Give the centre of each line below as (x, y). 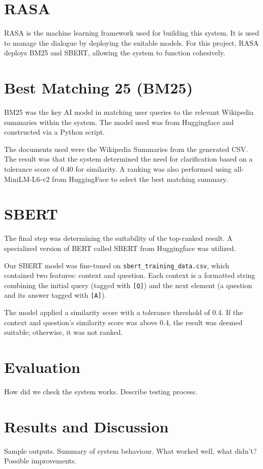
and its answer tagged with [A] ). (55, 295)
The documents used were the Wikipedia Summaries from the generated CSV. (126, 149)
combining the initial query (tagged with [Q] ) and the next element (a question (128, 285)
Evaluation (42, 367)
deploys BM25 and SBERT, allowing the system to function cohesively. (115, 53)
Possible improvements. (40, 461)
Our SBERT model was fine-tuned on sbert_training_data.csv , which (117, 265)
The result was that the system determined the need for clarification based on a (128, 159)
